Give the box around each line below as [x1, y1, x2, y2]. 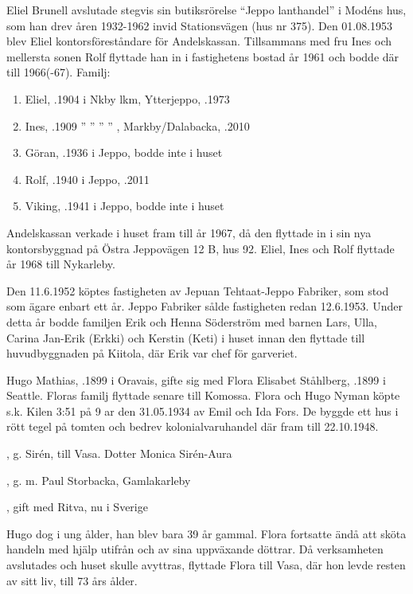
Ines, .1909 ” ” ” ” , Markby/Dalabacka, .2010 [25, 117, 250, 134]
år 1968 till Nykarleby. [6, 256, 115, 272]
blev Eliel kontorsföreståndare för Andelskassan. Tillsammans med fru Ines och [6, 33, 392, 49]
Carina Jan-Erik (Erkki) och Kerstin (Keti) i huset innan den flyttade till [6, 329, 365, 346]
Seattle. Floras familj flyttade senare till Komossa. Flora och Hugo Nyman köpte [6, 387, 400, 404]
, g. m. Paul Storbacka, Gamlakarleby [6, 471, 191, 488]
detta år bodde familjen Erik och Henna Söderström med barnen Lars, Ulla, [6, 313, 377, 330]
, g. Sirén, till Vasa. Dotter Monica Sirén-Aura [6, 445, 232, 462]
